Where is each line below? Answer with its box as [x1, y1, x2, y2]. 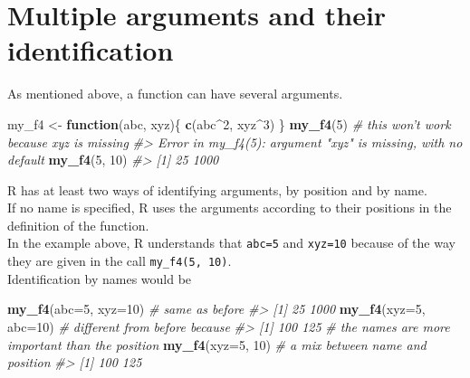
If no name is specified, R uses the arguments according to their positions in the [7, 198, 452, 217]
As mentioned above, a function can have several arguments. [7, 84, 343, 103]
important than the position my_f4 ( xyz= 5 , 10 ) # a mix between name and [7, 335, 427, 354]
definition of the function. [7, 215, 149, 234]
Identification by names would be [7, 269, 192, 288]
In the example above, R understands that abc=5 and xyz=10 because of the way [7, 233, 456, 252]
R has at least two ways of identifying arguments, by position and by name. [7, 180, 427, 199]
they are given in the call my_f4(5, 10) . [7, 251, 232, 270]
